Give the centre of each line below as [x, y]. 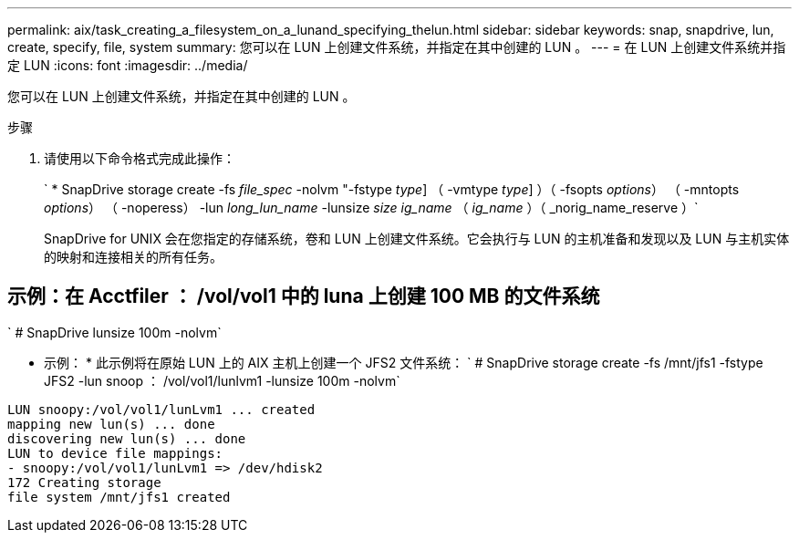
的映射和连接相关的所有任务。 [133, 257]
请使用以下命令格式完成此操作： [140, 158]
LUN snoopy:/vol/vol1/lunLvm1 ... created [161, 409]
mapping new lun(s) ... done [111, 424]
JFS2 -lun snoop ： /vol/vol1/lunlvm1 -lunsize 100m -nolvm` [222, 380]
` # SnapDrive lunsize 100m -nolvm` [114, 332]
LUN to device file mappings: [115, 453]
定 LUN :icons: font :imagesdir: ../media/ [128, 65]
